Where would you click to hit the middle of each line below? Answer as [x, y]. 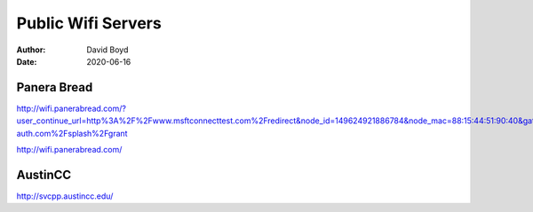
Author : [31, 50]
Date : [27, 61]
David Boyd [107, 50]
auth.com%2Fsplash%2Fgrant [72, 133]
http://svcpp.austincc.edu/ [65, 196]
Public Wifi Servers [89, 23]
